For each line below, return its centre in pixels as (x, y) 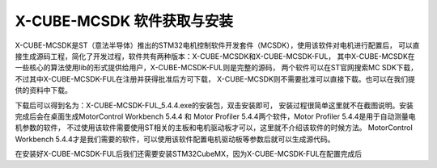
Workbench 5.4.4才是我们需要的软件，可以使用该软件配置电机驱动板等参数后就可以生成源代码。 (175, 139)
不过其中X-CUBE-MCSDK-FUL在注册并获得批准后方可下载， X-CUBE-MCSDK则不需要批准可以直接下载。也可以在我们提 (215, 79)
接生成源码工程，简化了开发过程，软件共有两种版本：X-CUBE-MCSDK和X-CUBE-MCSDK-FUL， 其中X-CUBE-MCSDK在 (215, 56)
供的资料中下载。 (43, 90)
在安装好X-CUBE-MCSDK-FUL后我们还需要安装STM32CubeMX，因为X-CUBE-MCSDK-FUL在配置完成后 (189, 154)
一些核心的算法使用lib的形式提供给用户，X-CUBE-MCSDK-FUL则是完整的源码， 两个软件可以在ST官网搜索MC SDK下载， (216, 68)
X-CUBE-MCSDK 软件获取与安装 (124, 21)
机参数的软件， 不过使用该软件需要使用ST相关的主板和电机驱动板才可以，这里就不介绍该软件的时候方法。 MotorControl (214, 128)
